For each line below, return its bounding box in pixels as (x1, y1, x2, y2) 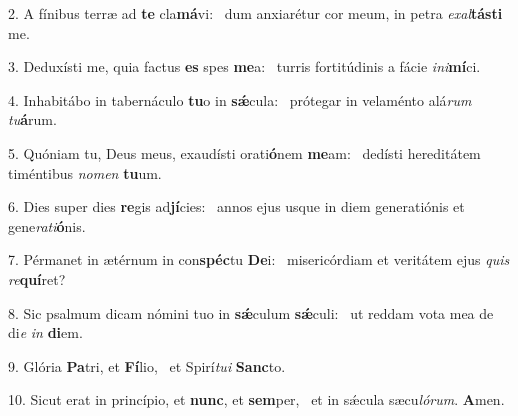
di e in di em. (8, 322, 83, 343)
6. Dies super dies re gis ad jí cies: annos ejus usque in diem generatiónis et (8, 196, 465, 217)
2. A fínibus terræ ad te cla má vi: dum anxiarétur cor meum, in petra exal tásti (8, 3, 503, 23)
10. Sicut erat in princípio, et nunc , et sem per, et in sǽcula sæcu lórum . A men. (8, 389, 505, 410)
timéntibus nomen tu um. (8, 162, 162, 183)
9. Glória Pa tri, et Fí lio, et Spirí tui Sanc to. (8, 355, 286, 376)
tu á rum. (8, 109, 57, 130)
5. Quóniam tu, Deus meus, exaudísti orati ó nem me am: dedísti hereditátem (8, 142, 481, 163)
